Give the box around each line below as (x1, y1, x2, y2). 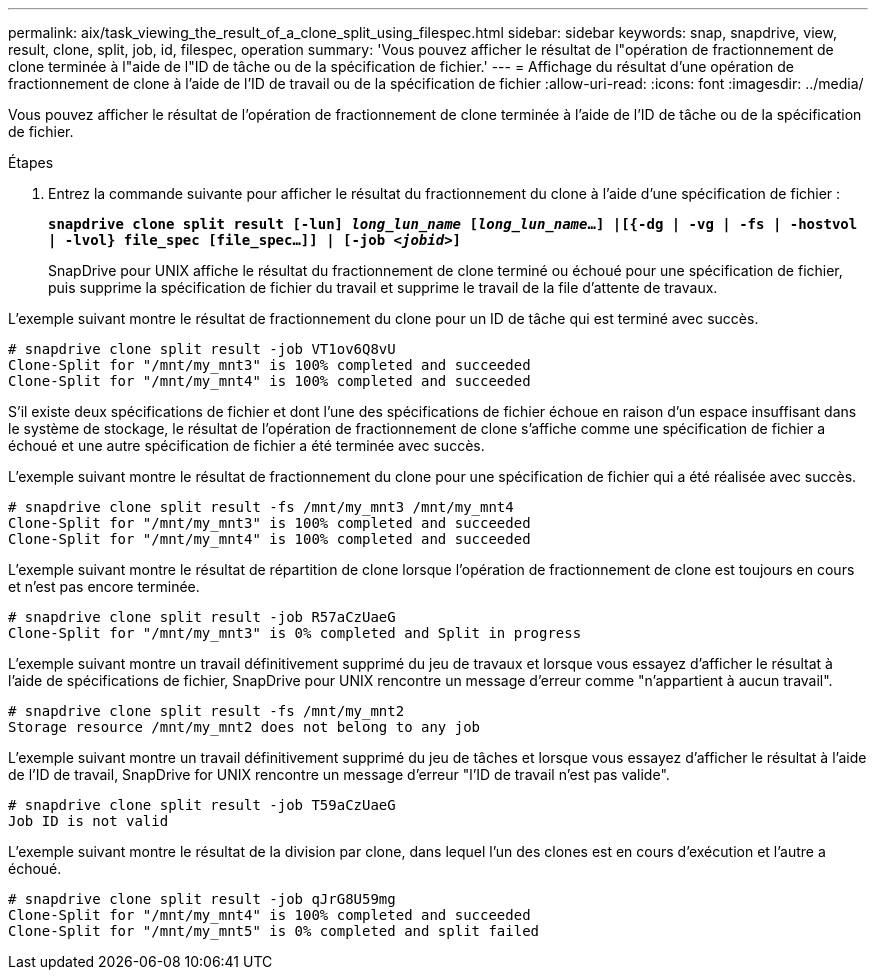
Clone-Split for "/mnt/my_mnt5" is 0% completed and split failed (8, 923, 540, 939)
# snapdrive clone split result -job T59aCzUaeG (8, 797, 396, 813)
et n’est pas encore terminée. (8, 578, 200, 595)
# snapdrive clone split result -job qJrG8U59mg (8, 891, 396, 907)
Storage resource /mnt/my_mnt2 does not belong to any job (8, 719, 481, 735)
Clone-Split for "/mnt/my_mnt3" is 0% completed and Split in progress (8, 625, 582, 641)
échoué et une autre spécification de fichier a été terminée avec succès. (8, 437, 485, 454)
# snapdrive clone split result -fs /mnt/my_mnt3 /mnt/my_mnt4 (8, 499, 514, 515)
